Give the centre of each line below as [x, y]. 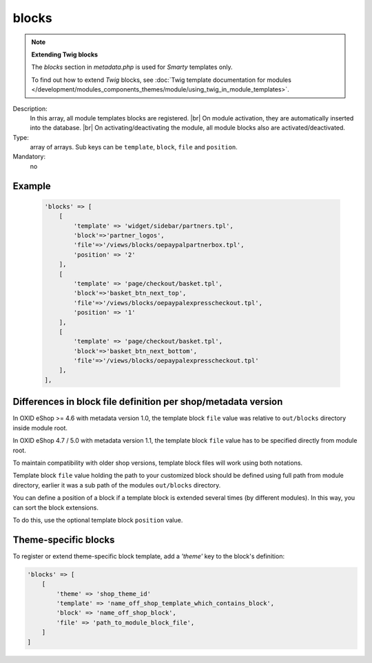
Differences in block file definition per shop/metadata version [148, 402]
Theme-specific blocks [64, 539]
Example [32, 186]
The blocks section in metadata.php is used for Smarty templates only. [132, 67]
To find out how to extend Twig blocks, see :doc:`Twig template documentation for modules [162, 80]
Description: [30, 108]
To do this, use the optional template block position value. [98, 520]
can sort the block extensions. [56, 507]
